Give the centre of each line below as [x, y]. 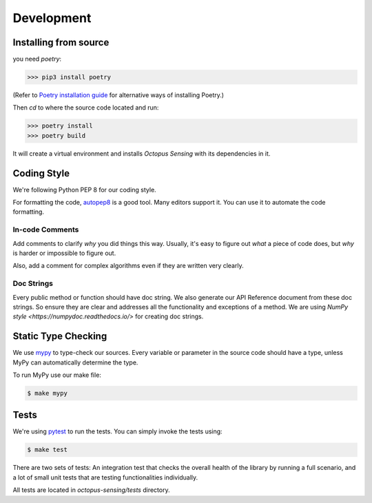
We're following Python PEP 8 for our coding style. [84, 189]
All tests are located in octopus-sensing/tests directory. [91, 490]
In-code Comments [46, 229]
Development [52, 18]
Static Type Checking [60, 337]
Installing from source [61, 42]
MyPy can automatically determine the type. [75, 362]
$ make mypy [48, 393]
